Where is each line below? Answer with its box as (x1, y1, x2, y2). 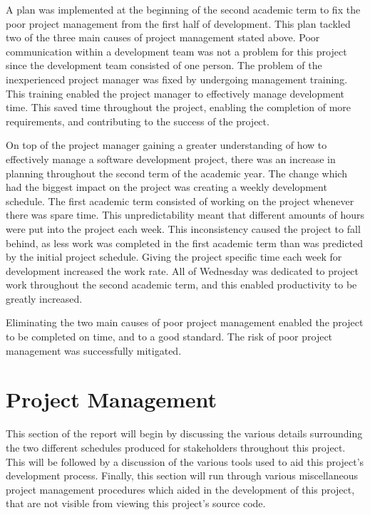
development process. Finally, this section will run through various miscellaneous (6, 468, 359, 483)
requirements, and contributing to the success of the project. (6, 113, 269, 128)
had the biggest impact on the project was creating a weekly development (6, 180, 327, 194)
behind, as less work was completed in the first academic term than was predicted (6, 235, 364, 250)
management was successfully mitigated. (6, 343, 182, 358)
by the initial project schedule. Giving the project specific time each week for (6, 249, 342, 264)
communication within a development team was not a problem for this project (6, 43, 347, 58)
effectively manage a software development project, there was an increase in (6, 151, 336, 166)
